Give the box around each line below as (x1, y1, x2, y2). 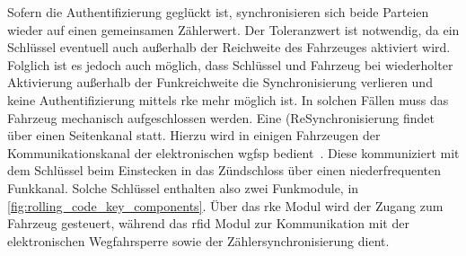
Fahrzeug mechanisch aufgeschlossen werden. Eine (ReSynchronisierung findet (7, 108, 435, 127)
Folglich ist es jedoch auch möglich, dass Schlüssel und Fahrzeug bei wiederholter (7, 55, 453, 74)
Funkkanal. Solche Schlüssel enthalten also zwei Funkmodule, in (7, 178, 359, 197)
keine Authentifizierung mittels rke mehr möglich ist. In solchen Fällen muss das (7, 90, 449, 109)
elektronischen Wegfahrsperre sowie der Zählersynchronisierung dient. (7, 231, 390, 250)
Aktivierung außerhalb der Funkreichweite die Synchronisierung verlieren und (7, 73, 433, 92)
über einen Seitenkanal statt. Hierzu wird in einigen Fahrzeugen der (7, 126, 381, 145)
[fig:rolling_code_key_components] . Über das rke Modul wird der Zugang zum (7, 196, 444, 215)
